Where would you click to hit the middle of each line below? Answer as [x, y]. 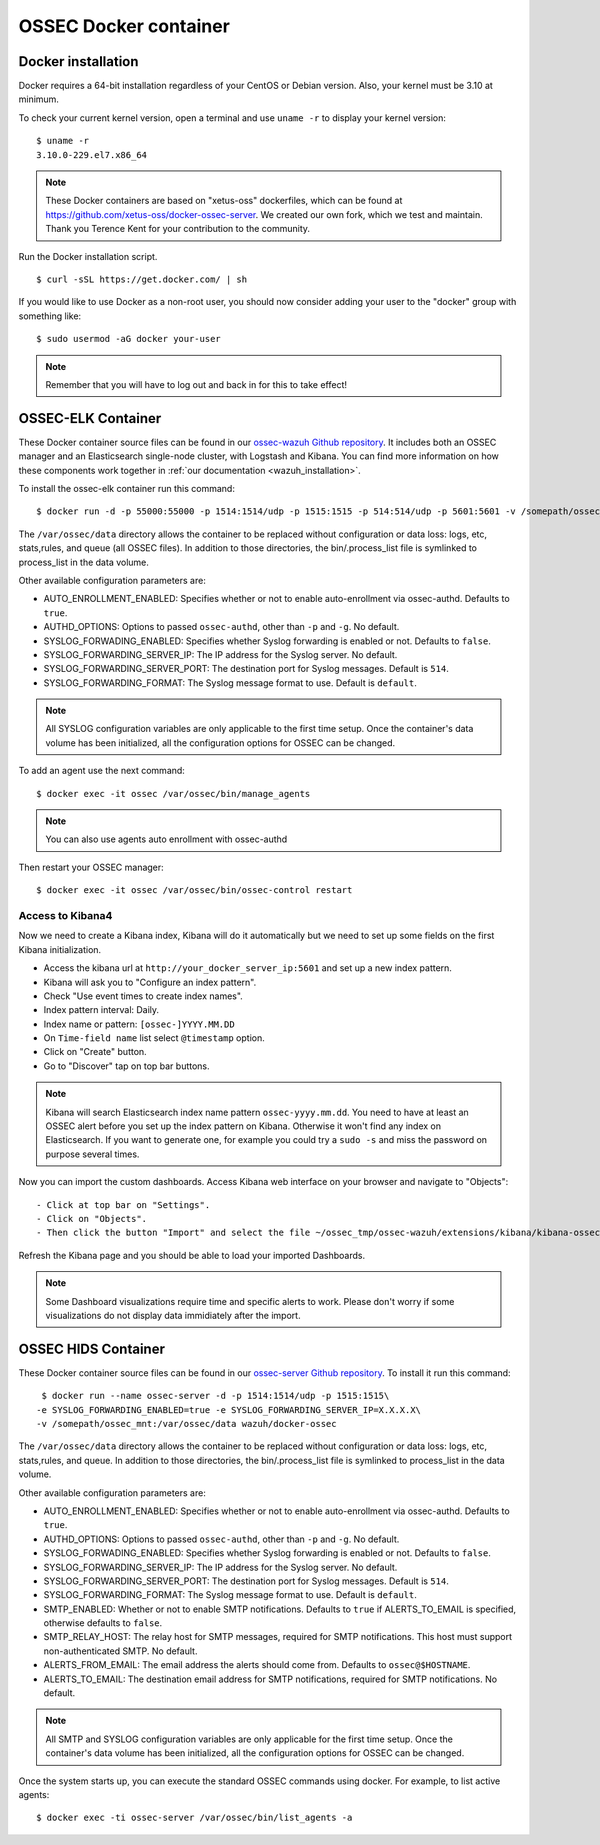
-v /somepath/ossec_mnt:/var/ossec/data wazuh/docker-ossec [186, 1424]
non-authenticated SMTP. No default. [120, 1651]
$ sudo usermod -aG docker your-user [129, 339]
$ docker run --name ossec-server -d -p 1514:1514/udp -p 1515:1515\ [215, 1396]
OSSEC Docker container [124, 26]
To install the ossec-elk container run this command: [126, 488]
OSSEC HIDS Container [91, 1348]
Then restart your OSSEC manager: [91, 867]
